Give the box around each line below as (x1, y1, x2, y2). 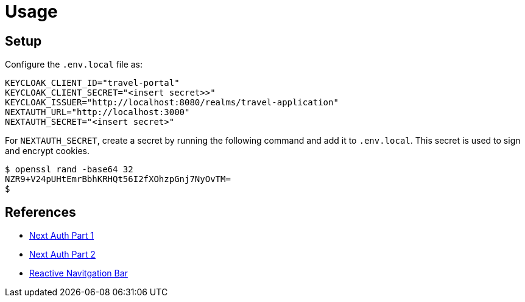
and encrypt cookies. (5, 146, 90, 156)
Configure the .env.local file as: (5, 59, 143, 70)
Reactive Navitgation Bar (29, 268, 128, 279)
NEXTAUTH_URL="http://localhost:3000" (5, 107, 190, 118)
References (5, 204, 76, 220)
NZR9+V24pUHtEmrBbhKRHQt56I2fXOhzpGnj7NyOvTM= (5, 174, 231, 184)
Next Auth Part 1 (29, 230, 94, 241)
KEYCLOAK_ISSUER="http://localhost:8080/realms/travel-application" (5, 97, 339, 108)
